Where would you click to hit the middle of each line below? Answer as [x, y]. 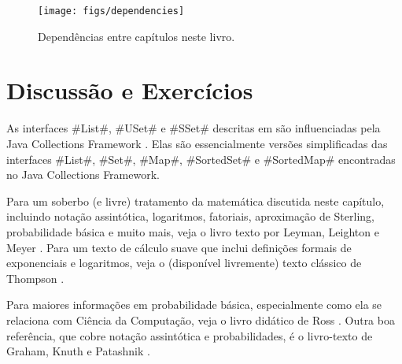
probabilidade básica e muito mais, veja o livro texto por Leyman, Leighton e [193, 231]
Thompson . [35, 278]
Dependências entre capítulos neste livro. [136, 36]
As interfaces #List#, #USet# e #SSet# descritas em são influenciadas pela [194, 128]
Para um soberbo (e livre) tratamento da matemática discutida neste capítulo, [195, 201]
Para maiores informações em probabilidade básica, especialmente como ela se [194, 305]
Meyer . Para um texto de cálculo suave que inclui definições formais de [179, 247]
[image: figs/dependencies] [111, 11]
